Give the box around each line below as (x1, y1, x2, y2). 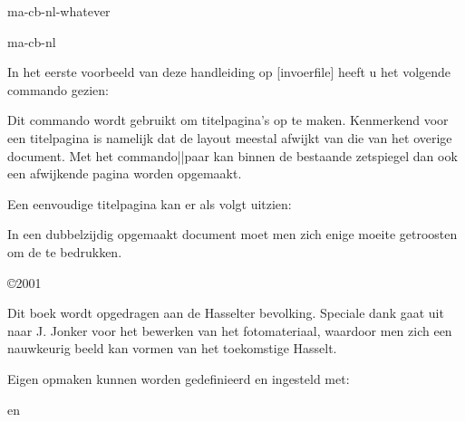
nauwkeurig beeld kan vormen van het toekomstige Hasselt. (7, 339, 337, 358)
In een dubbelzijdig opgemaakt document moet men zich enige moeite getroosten (7, 225, 458, 244)
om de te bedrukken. (7, 242, 122, 261)
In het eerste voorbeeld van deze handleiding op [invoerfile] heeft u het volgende (7, 62, 451, 82)
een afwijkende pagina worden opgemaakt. (7, 164, 242, 183)
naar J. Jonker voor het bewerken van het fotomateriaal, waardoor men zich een (7, 321, 452, 340)
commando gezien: (7, 80, 109, 99)
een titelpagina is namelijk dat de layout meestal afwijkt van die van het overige (7, 128, 452, 147)
